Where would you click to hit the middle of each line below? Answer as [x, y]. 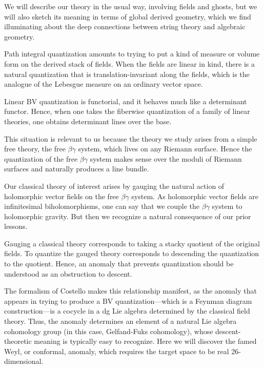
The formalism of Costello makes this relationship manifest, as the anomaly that [130, 291]
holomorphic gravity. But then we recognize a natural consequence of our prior [128, 216]
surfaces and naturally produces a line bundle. [77, 169]
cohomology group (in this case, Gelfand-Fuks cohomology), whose [109, 331]
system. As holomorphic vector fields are [195, 196]
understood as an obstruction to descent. [68, 273]
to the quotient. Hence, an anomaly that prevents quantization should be [119, 264]
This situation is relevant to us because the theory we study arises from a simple [131, 138]
